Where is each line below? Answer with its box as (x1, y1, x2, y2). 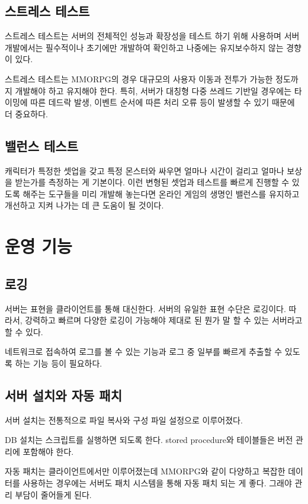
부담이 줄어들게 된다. (15, 488, 92, 500)
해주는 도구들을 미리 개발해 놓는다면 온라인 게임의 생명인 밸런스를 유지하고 (23, 187, 300, 200)
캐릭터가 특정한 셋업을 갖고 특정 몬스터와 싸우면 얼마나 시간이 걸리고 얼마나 (5, 164, 284, 176)
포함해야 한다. (23, 445, 74, 457)
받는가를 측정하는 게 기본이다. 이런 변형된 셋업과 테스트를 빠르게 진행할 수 (15, 176, 290, 188)
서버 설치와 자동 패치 (5, 386, 123, 404)
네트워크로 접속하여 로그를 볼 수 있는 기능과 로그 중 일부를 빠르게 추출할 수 (5, 345, 283, 358)
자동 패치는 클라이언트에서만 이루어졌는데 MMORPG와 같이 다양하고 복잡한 (5, 465, 285, 477)
